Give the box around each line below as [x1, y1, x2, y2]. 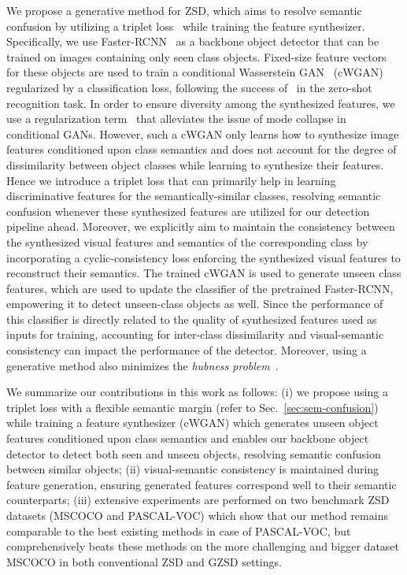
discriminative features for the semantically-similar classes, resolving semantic [6, 187, 381, 204]
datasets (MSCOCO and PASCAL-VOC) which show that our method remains [6, 507, 388, 523]
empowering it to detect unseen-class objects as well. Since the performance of [6, 295, 383, 312]
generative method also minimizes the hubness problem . [6, 357, 279, 373]
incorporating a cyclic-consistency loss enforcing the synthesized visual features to [6, 249, 401, 265]
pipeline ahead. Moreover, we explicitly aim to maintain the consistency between [6, 218, 395, 235]
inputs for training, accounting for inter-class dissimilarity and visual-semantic [6, 326, 384, 343]
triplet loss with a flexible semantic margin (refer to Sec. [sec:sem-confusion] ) [6, 399, 379, 415]
